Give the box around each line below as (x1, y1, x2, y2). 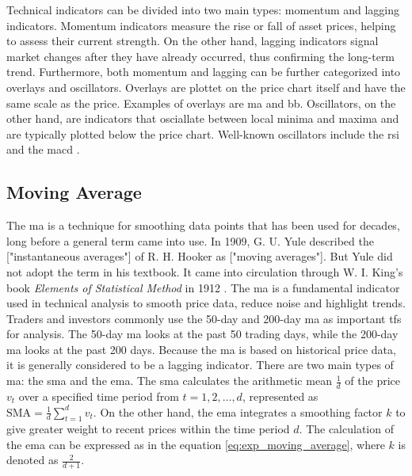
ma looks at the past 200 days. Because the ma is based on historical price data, (6, 341, 396, 357)
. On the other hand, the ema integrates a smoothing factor (93, 403, 383, 420)
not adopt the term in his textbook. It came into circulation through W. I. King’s (6, 263, 403, 280)
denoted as (6, 451, 59, 468)
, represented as (242, 387, 319, 404)
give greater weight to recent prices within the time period (6, 421, 290, 437)
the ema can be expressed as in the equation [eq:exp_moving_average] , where (6, 436, 385, 452)
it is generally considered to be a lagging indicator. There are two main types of (6, 356, 394, 373)
